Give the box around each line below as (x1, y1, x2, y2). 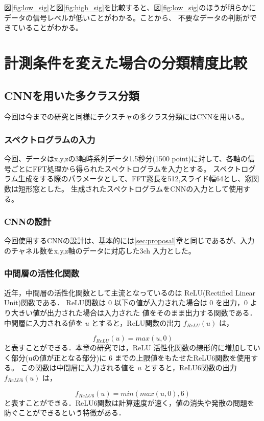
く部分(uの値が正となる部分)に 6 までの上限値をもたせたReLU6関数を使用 (4, 352, 251, 363)
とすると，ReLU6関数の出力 (144, 362, 237, 373)
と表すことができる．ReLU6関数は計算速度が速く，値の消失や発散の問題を (4, 397, 255, 408)
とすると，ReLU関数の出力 (91, 317, 181, 328)
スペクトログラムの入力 (4, 133, 95, 145)
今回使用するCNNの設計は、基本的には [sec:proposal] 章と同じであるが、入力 (4, 235, 255, 246)
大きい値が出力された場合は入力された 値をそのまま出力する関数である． (11, 307, 257, 318)
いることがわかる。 (18, 22, 83, 33)
